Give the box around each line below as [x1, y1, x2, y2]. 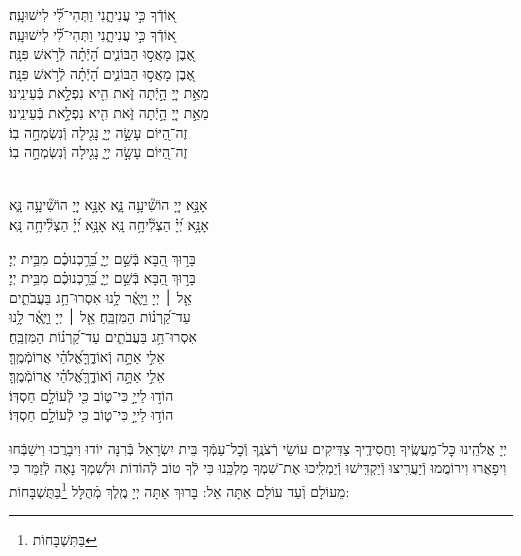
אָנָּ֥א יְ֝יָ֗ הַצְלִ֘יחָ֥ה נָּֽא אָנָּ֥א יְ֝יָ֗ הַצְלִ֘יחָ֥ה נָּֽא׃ [9, 213, 209, 234]
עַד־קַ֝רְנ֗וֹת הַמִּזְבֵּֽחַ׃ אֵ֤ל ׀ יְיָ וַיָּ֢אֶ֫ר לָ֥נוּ [9, 306, 191, 327]
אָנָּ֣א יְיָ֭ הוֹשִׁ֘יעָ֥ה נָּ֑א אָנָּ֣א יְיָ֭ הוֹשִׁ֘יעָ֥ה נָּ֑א [9, 194, 208, 215]
